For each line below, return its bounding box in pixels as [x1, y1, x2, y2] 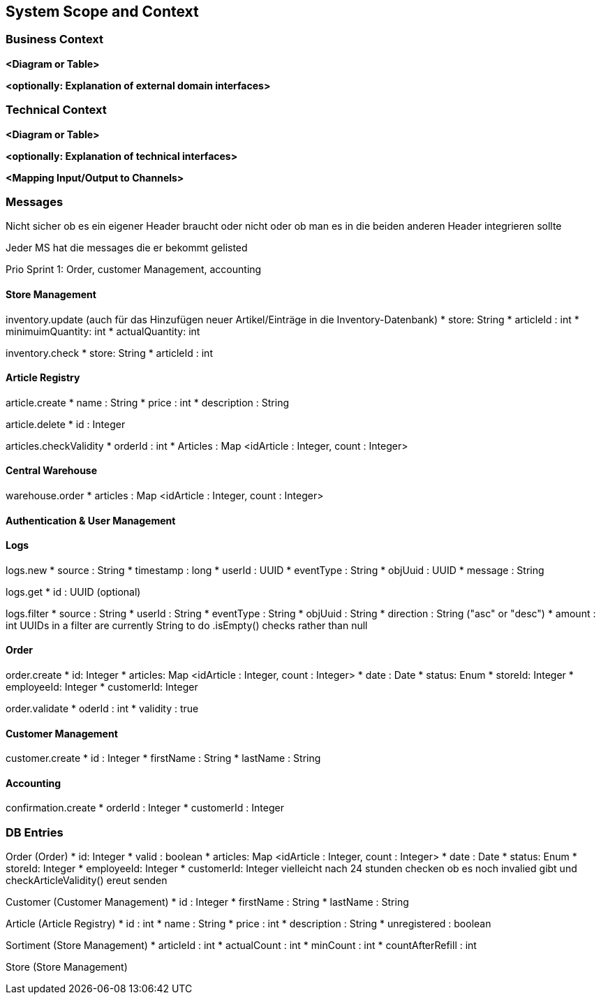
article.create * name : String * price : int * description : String [6, 396, 289, 409]
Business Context [6, 32, 104, 47]
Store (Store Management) [6, 961, 128, 973]
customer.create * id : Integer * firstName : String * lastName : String [6, 752, 321, 765]
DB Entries [6, 825, 64, 839]
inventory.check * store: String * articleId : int [6, 346, 213, 359]
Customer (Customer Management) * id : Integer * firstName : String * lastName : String [6, 896, 409, 909]
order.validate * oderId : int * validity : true [6, 703, 199, 714]
